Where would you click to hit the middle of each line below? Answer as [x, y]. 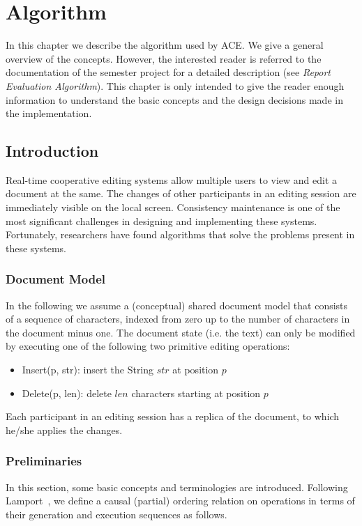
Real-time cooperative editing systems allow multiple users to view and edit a [172, 179]
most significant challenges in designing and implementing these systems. [161, 221]
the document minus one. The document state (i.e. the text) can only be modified [181, 332]
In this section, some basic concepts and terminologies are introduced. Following [177, 487]
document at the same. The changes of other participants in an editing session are [181, 193]
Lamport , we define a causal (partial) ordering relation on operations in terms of [180, 501]
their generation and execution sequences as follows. [116, 514]
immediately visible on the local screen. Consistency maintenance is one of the [173, 207]
